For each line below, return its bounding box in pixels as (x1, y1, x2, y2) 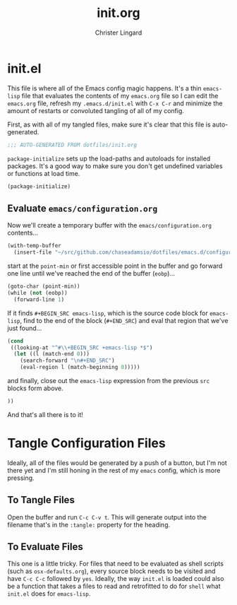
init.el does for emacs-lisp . (7, 589, 91, 598)
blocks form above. (7, 384, 63, 392)
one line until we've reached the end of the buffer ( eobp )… (7, 269, 175, 277)
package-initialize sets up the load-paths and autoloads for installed (7, 154, 211, 163)
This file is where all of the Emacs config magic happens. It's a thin (7, 83, 202, 93)
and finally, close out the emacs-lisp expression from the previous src (7, 377, 210, 384)
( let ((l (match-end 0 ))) (13, 351, 90, 358)
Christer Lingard (95, 28, 142, 37)
